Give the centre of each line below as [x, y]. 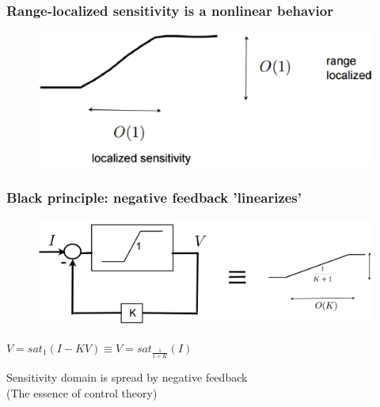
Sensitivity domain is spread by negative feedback [127, 377]
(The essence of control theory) [82, 392]
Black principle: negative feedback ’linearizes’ [154, 198]
